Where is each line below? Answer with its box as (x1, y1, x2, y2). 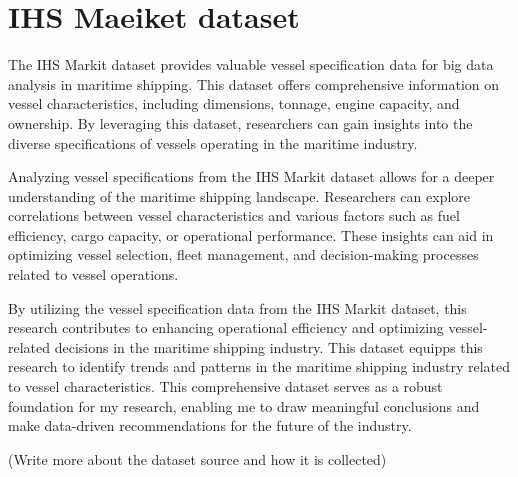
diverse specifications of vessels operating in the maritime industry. (8, 132, 418, 153)
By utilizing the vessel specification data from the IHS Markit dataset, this (8, 297, 467, 318)
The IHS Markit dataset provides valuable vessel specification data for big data (8, 54, 494, 75)
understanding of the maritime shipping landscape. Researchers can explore (8, 185, 471, 206)
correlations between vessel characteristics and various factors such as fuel (8, 205, 460, 226)
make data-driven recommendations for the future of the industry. (8, 415, 412, 436)
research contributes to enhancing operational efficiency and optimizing (8, 317, 444, 338)
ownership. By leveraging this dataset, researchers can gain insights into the (8, 112, 473, 133)
